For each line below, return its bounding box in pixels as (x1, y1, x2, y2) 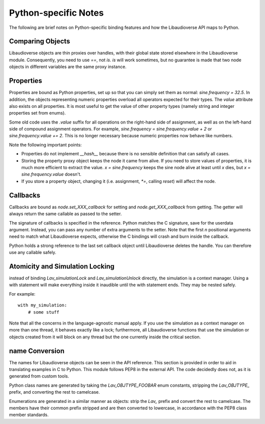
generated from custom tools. (9, 373, 69, 379)
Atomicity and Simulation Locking (9, 262, 115, 271)
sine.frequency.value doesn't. (21, 172, 82, 177)
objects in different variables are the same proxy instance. (9, 64, 127, 70)
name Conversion (9, 347, 65, 355)
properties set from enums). (9, 110, 66, 116)
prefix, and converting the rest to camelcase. (9, 389, 100, 395)
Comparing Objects (9, 37, 71, 46)
